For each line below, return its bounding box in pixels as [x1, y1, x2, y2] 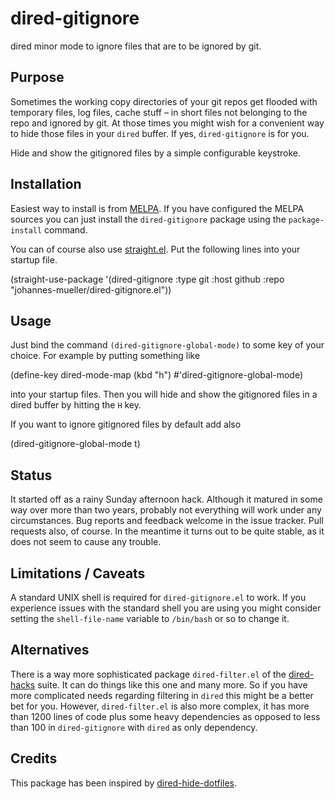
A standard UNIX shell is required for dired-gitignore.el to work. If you [10, 592, 307, 603]
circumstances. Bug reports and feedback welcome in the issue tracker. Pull [10, 515, 324, 527]
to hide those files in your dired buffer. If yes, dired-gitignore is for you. [10, 127, 310, 139]
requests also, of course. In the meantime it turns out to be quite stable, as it [10, 525, 325, 537]
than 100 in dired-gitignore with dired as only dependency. [10, 721, 258, 733]
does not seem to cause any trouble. [10, 536, 162, 548]
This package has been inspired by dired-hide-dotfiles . [10, 777, 238, 789]
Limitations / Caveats [10, 565, 146, 582]
